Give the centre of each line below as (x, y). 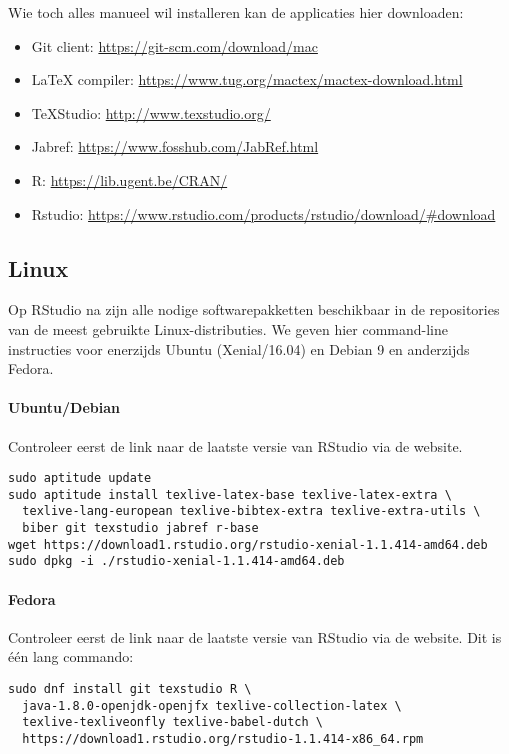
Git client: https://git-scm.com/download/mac (174, 45)
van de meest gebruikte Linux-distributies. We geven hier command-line (228, 328)
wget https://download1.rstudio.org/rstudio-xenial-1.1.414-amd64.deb (248, 544)
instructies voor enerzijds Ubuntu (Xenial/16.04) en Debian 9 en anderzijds (239, 348)
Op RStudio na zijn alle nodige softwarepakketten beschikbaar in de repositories (254, 309)
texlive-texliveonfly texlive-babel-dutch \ (172, 722)
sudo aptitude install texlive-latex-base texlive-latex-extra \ (230, 494)
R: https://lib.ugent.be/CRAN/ (129, 179)
